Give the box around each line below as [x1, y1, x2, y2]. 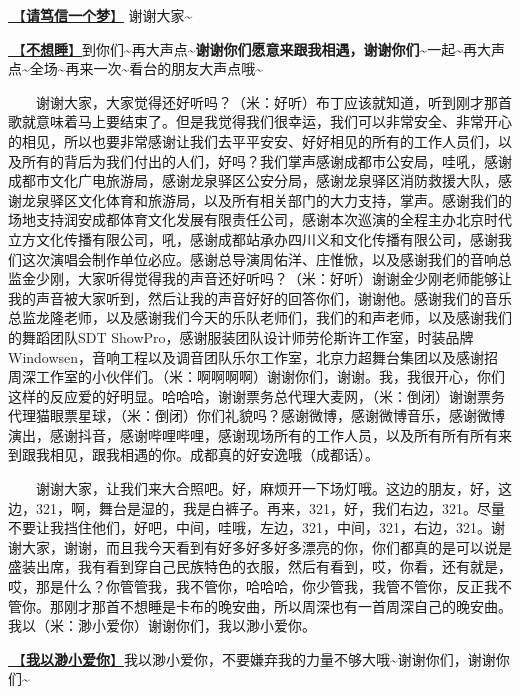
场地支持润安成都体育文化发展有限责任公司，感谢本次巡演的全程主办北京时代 [8, 209, 512, 230]
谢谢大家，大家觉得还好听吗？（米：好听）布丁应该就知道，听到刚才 [36, 91, 484, 112]
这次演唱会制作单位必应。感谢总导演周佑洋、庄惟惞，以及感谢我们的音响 [21, 248, 498, 269]
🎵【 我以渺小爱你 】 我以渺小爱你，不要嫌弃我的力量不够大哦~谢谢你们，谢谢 [8, 648, 496, 669]
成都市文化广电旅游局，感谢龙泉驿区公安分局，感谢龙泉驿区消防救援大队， [8, 170, 498, 191]
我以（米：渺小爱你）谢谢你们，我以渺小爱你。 [8, 615, 316, 636]
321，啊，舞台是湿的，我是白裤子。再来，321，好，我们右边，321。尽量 [35, 497, 505, 518]
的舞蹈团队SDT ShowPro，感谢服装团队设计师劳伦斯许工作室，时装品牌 [8, 326, 474, 347]
